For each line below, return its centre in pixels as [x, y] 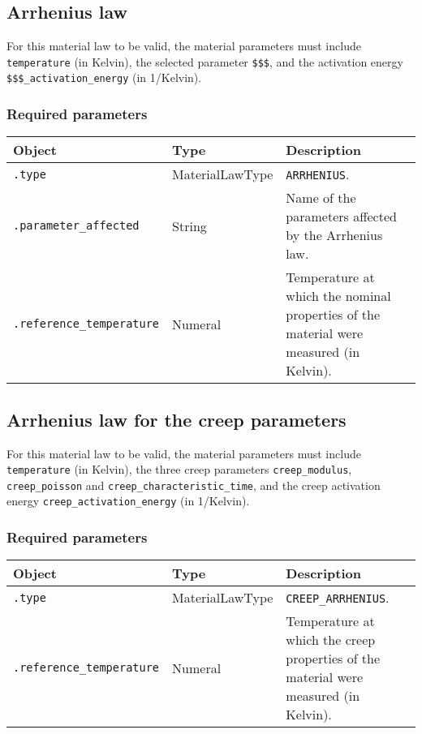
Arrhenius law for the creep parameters [177, 419]
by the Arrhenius [334, 235]
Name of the [321, 198]
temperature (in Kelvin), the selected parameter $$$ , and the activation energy [205, 61]
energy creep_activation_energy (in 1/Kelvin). [128, 501]
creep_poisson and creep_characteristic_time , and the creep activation [194, 485]
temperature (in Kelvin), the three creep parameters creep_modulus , [179, 469]
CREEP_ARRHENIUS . [338, 598]
